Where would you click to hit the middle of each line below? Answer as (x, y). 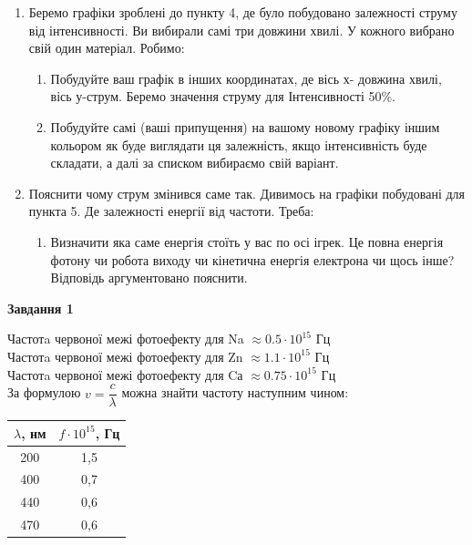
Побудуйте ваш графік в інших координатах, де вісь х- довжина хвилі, (246, 78)
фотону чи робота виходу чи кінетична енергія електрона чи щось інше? (252, 259)
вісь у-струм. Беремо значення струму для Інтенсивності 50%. (223, 96)
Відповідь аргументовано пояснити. (149, 278)
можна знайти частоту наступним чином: (235, 392)
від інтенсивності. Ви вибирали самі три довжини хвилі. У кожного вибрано (241, 30)
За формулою (44, 392)
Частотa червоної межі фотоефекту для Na (126, 339)
